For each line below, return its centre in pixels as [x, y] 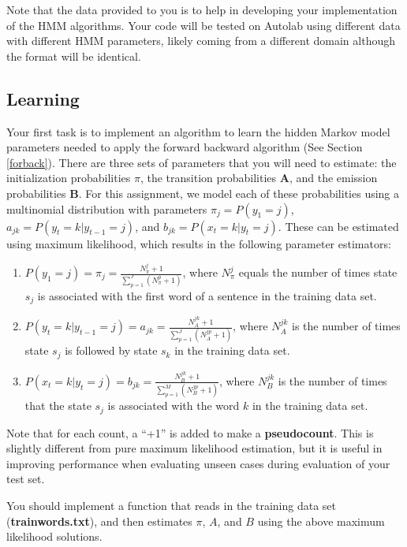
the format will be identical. [74, 56]
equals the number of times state [318, 272]
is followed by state [111, 350]
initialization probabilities [69, 178]
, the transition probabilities [208, 178]
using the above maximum [321, 521]
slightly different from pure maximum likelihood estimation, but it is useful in [194, 448]
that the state [58, 406]
